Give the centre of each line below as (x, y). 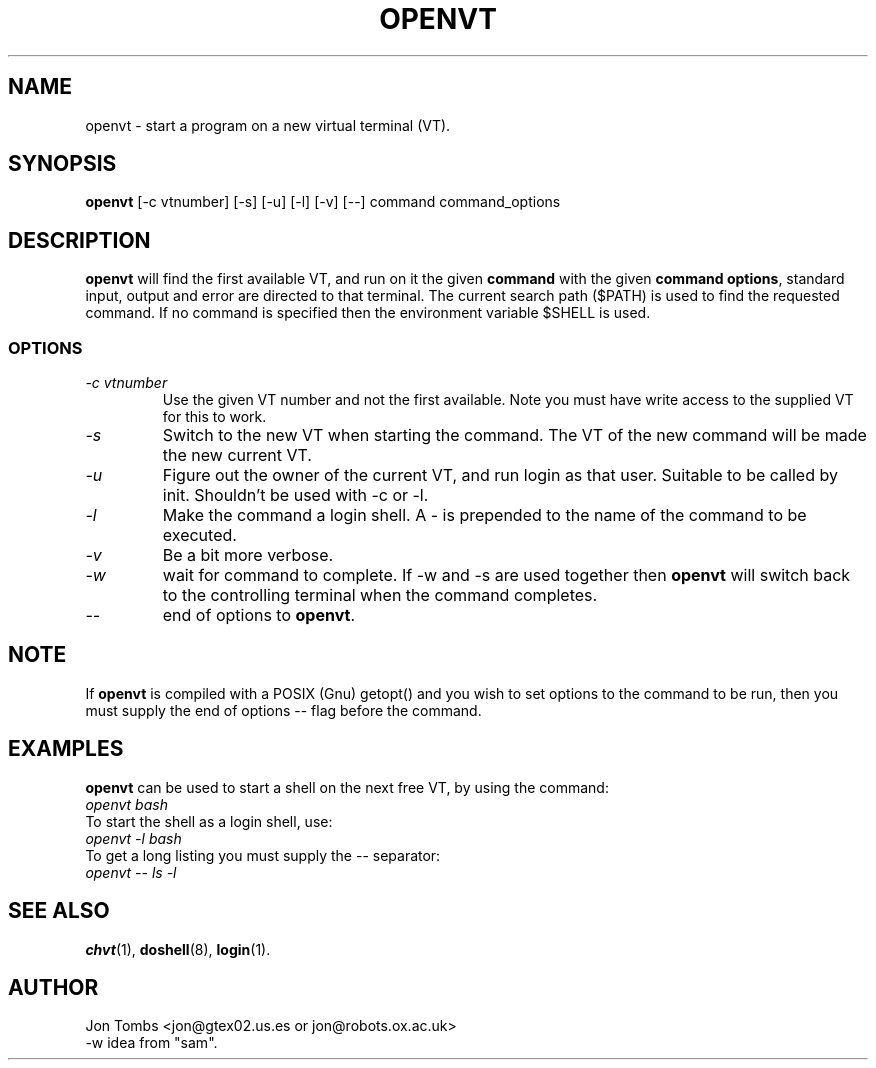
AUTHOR (53, 987)
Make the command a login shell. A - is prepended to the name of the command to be (484, 515)
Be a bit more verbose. (248, 555)
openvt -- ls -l (131, 872)
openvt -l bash (133, 838)
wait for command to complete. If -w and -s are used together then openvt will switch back (506, 575)
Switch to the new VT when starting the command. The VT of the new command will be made (514, 435)
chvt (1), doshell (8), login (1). (178, 949)
